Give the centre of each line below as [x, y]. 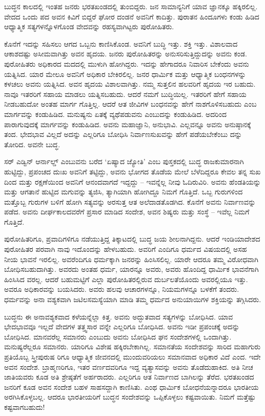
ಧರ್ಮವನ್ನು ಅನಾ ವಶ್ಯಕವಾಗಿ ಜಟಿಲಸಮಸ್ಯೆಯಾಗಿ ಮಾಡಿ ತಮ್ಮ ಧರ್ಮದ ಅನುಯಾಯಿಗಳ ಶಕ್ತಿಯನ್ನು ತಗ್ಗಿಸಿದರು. [133, 299]
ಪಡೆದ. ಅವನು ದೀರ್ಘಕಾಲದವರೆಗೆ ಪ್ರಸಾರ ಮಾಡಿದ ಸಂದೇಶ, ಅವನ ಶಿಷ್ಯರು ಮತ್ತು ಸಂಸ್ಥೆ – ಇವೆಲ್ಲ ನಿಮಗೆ [127, 212]
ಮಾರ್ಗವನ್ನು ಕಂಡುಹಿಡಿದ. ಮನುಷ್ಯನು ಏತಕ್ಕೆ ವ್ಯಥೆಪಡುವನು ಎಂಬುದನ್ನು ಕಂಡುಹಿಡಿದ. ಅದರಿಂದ [115, 114]
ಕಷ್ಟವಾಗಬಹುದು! [25, 407]
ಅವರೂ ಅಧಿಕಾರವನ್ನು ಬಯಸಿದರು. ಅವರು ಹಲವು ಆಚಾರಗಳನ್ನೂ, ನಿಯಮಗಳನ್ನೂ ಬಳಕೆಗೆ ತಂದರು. [122, 289]
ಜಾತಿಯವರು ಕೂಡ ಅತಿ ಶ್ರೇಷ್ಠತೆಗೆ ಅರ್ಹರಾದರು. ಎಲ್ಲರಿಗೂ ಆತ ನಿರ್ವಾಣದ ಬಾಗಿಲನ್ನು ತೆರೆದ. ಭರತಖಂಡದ [129, 377]
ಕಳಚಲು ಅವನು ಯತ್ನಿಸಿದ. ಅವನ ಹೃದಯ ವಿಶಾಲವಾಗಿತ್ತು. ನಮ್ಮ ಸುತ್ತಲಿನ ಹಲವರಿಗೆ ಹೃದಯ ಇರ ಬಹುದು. [130, 84]
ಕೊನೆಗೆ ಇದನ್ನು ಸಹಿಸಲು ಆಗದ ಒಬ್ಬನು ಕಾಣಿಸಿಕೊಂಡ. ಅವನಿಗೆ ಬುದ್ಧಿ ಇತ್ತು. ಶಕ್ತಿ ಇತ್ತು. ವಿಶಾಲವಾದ [121, 43]
